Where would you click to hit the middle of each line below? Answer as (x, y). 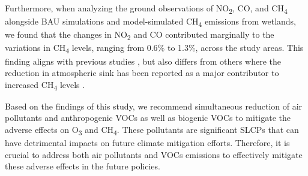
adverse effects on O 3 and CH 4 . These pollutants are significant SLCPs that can (152, 130)
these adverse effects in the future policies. (83, 166)
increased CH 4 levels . (45, 85)
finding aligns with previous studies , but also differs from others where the (143, 61)
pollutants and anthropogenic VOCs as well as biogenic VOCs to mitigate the (148, 118)
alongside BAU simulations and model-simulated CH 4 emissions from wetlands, (151, 22)
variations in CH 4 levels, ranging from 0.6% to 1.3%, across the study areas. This (154, 48)
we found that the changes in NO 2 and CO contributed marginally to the (140, 35)
